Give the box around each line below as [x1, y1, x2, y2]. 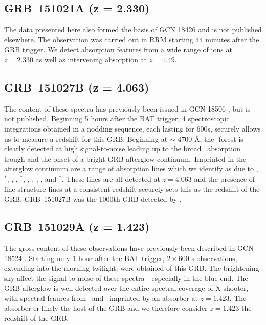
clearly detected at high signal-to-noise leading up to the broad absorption [4, 143, 240, 154]
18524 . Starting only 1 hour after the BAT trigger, [4, 252, 165, 263]
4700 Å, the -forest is [178, 133, 243, 144]
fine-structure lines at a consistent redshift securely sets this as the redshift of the [4, 183, 260, 194]
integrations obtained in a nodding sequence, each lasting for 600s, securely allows [4, 123, 261, 134]
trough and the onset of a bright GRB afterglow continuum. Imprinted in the [4, 153, 247, 164]
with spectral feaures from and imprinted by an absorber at [4, 292, 198, 303]
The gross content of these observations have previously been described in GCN [4, 242, 254, 253]
